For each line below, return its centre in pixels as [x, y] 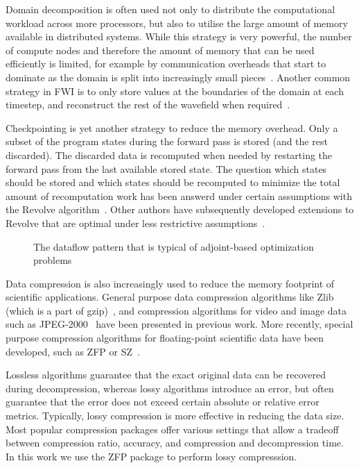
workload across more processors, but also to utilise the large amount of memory [177, 23]
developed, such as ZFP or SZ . [73, 351]
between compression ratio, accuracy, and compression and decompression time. [175, 443]
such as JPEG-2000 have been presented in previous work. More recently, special [179, 324]
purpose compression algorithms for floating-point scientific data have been [165, 338]
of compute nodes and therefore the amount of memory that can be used [160, 50]
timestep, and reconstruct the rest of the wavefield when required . [148, 105]
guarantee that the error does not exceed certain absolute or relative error [163, 402]
